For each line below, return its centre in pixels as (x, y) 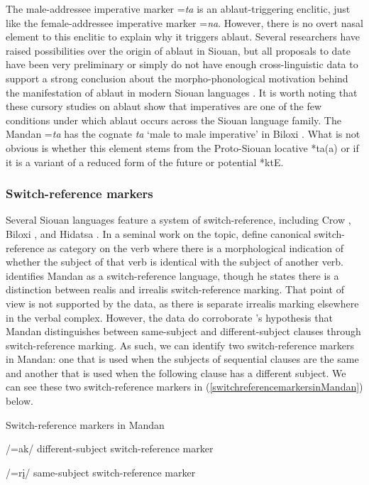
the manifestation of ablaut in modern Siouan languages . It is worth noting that (182, 92)
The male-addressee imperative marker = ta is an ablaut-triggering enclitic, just (178, 9)
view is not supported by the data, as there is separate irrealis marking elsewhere (182, 303)
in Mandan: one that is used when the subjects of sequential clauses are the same (182, 359)
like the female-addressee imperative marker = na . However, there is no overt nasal (184, 22)
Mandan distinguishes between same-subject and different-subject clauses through (183, 331)
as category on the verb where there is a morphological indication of (195, 247)
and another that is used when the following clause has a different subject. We (176, 372)
